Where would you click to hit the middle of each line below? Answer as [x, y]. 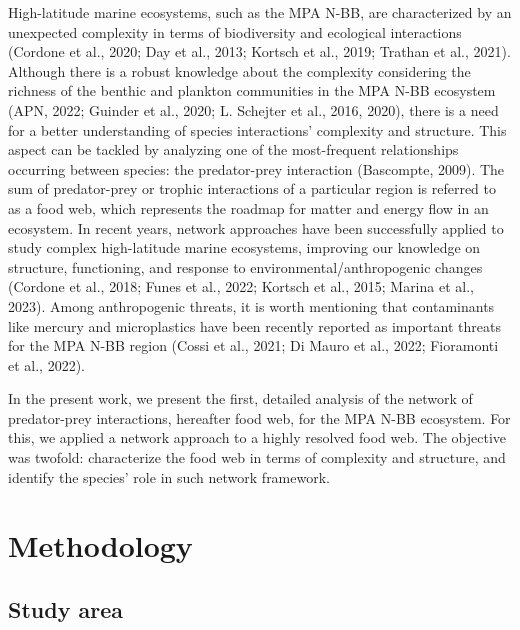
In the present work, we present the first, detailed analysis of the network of [240, 398]
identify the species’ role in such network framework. [169, 476]
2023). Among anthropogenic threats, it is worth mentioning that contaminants [251, 305]
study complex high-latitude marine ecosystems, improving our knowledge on [244, 247]
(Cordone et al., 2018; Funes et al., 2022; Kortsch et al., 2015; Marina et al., [241, 286]
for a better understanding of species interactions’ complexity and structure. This [257, 129]
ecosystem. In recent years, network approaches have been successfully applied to [256, 227]
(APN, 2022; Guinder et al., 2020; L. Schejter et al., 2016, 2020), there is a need [253, 109]
